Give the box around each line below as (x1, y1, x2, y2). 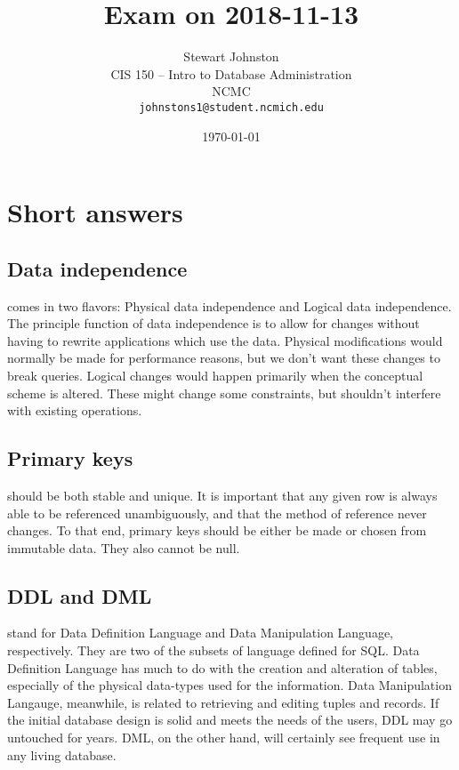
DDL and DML (7, 582, 152, 609)
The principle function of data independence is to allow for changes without (7, 314, 420, 333)
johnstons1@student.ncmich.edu (139, 100, 324, 114)
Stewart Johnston (183, 47, 279, 66)
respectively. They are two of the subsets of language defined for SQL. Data (7, 641, 420, 660)
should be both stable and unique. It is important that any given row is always (7, 485, 438, 504)
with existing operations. (7, 401, 142, 420)
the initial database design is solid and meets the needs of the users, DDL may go (7, 710, 453, 729)
